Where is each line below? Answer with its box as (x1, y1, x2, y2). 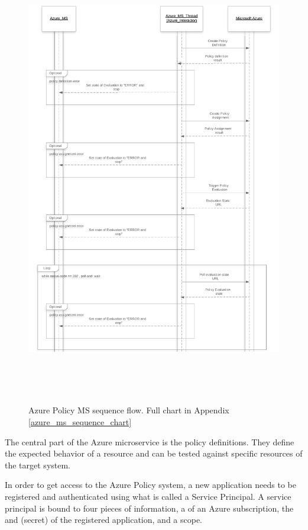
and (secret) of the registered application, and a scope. (5, 513, 203, 526)
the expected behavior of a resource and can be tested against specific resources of (5, 447, 303, 460)
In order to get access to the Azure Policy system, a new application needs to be (5, 478, 296, 491)
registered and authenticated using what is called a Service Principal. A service (5, 490, 291, 503)
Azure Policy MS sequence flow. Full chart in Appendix (28, 404, 229, 416)
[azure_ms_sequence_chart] (28, 416, 132, 428)
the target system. (5, 458, 71, 471)
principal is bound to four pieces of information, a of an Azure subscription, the (5, 502, 294, 514)
